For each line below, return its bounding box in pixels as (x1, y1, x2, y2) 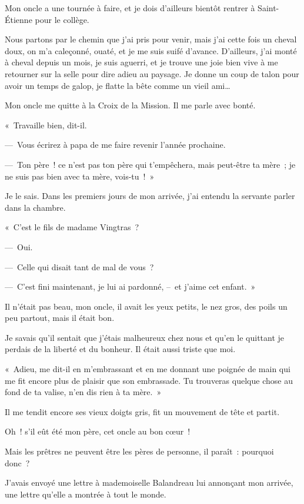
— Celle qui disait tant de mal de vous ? (5, 260, 154, 273)
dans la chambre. (5, 201, 66, 213)
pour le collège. (35, 13, 89, 25)
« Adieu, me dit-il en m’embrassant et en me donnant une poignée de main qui (5, 363, 290, 375)
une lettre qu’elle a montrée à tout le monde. (5, 488, 166, 500)
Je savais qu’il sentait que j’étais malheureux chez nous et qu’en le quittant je (5, 331, 285, 343)
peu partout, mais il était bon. (5, 311, 115, 324)
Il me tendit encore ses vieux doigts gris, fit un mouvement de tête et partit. (5, 405, 280, 417)
